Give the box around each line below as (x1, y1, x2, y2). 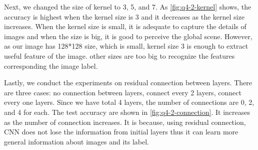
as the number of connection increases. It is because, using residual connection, (4, 116, 246, 127)
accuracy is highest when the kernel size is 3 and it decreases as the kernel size (4, 11, 244, 22)
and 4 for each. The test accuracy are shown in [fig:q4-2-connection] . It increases (4, 106, 250, 117)
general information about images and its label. (4, 136, 149, 146)
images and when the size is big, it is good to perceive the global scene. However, (4, 31, 252, 41)
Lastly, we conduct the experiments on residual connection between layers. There (4, 77, 252, 88)
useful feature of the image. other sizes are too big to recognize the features (4, 50, 235, 61)
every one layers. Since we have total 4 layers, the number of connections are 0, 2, (4, 97, 254, 107)
